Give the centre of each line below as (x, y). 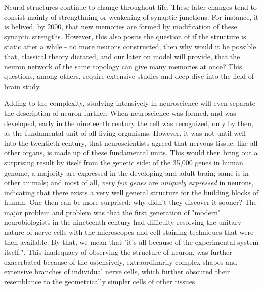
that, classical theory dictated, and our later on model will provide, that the (122, 56)
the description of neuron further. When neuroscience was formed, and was (120, 113)
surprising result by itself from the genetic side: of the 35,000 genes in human (124, 162)
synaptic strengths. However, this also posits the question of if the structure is (125, 36)
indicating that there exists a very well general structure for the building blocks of (131, 192)
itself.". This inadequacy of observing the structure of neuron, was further (118, 252)
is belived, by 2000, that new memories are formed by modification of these (121, 27)
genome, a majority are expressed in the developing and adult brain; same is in (126, 172)
